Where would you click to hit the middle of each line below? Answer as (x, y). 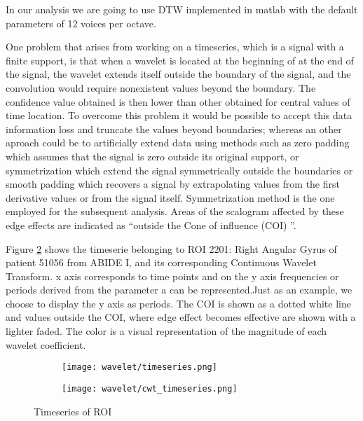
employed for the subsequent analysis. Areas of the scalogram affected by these (175, 211)
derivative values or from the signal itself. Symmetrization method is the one (170, 197)
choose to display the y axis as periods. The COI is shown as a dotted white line (178, 303)
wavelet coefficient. (46, 344)
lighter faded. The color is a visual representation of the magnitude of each (166, 331)
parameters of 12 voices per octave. (81, 23)
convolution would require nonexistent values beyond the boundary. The (161, 87)
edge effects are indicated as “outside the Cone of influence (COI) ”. (151, 225)
